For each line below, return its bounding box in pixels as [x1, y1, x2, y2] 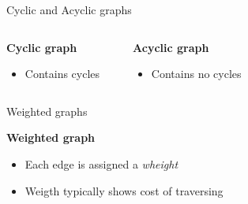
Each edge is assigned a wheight [24, 155, 178, 172]
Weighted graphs [6, 102, 88, 119]
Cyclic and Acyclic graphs [6, 2, 132, 17]
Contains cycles [24, 65, 100, 82]
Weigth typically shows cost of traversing [24, 182, 224, 198]
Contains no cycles [151, 65, 242, 82]
